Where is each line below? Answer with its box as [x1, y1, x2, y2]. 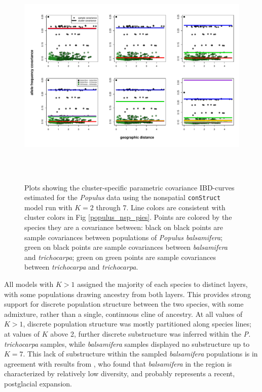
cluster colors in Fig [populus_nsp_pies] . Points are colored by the [24, 212, 232, 222]
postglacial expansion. [4, 378, 72, 388]
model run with [24, 202, 72, 212]
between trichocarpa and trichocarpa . [24, 262, 138, 272]
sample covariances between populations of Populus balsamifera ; [24, 232, 223, 242]
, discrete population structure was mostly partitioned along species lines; [23, 318, 251, 329]
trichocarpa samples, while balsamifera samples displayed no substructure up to [4, 338, 250, 349]
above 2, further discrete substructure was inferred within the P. [50, 328, 251, 339]
